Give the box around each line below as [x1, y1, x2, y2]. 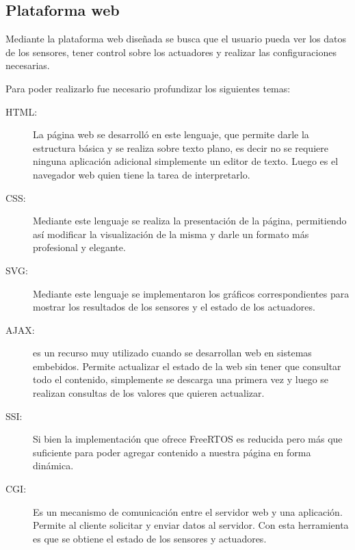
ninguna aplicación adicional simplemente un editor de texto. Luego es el [33, 154, 339, 168]
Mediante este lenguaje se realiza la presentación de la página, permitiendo [33, 213, 347, 228]
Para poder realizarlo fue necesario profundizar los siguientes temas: [5, 81, 291, 95]
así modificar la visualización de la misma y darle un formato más [33, 226, 309, 241]
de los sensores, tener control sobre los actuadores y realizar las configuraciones [5, 44, 337, 59]
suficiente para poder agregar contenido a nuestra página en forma [33, 445, 311, 459]
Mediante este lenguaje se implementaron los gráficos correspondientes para [33, 286, 350, 300]
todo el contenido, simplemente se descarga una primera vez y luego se [33, 372, 329, 387]
